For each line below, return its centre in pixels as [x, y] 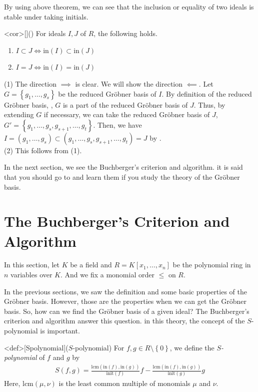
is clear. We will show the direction [129, 83]
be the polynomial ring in [212, 265]
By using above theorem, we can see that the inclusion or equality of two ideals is [129, 7]
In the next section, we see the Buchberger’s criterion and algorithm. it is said [123, 167]
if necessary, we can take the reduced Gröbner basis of [127, 114]
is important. [60, 330]
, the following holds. [126, 33]
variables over [31, 275]
